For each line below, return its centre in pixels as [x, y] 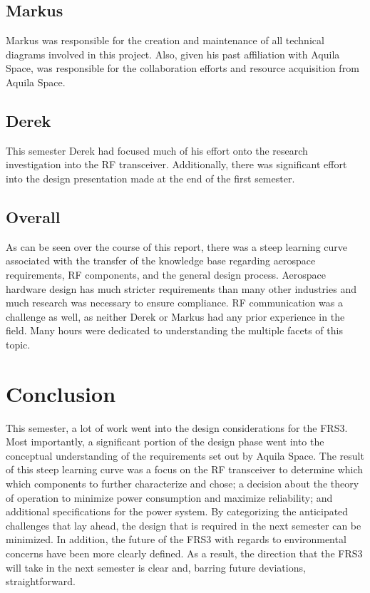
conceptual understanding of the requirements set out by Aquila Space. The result [185, 455]
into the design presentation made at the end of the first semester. [150, 178]
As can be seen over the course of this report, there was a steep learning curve [176, 246]
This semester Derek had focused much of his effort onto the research [157, 150]
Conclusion [61, 393]
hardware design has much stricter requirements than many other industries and [181, 288]
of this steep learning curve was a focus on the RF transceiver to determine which [185, 469]
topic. [18, 344]
